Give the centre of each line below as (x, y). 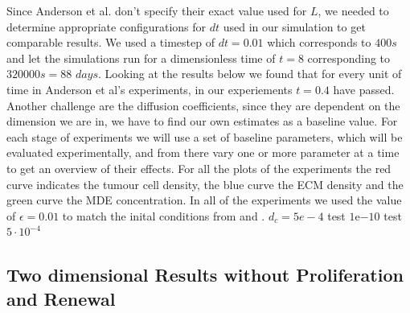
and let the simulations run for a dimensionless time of (141, 58)
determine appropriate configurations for (107, 26)
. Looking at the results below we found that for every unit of (250, 74)
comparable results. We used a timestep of (111, 42)
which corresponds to (319, 42)
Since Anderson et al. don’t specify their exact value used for (157, 10)
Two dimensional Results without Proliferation (205, 275)
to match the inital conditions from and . (164, 215)
